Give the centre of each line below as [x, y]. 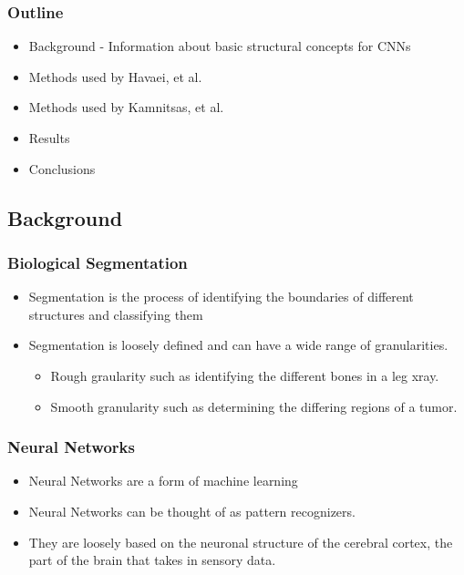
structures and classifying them [116, 314]
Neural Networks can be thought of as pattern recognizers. [192, 511]
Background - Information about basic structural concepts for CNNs [220, 46]
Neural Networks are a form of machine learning [163, 481]
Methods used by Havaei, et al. [115, 76]
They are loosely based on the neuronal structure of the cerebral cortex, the [241, 542]
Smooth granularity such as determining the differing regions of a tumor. [254, 406]
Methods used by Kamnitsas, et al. [126, 107]
